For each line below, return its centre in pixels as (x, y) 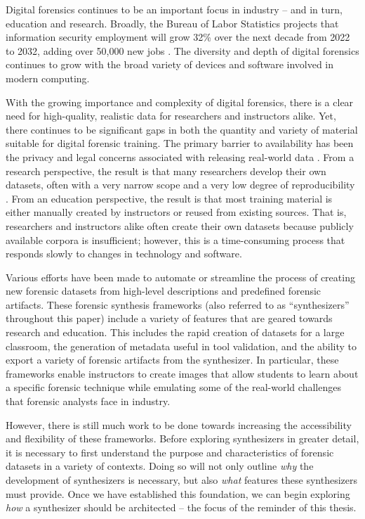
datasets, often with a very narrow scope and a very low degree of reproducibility (180, 185)
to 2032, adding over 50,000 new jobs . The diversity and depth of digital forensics (182, 50)
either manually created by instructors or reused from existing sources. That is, (176, 212)
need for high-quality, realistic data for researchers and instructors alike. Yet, (171, 116)
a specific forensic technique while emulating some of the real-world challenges (173, 387)
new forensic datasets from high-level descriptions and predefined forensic (164, 291)
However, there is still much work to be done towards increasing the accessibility (179, 424)
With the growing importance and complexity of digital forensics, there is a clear (180, 102)
